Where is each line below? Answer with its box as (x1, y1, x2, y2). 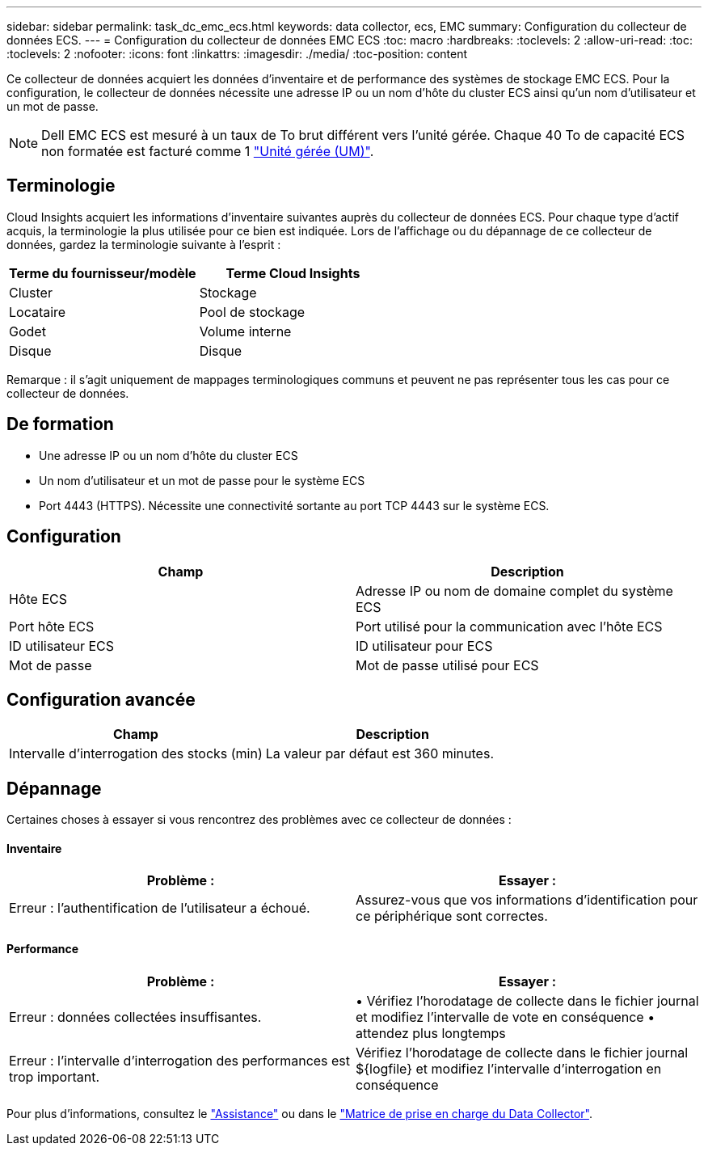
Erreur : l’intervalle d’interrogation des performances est (9, 1052, 351, 1069)
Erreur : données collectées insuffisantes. (9, 1008, 262, 1025)
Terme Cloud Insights (225, 264, 360, 281)
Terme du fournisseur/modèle (9, 264, 196, 281)
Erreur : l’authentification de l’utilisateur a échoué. (9, 900, 310, 917)
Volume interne (199, 323, 292, 340)
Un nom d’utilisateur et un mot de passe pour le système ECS (39, 473, 365, 487)
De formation (6, 414, 114, 435)
